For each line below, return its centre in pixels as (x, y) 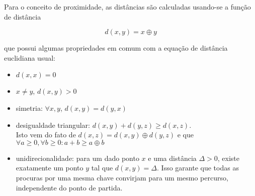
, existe (229, 158)
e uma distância (172, 158)
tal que (102, 168)
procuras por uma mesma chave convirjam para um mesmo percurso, (122, 177)
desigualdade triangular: (53, 125)
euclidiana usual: (30, 57)
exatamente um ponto (50, 168)
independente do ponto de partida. (69, 187)
